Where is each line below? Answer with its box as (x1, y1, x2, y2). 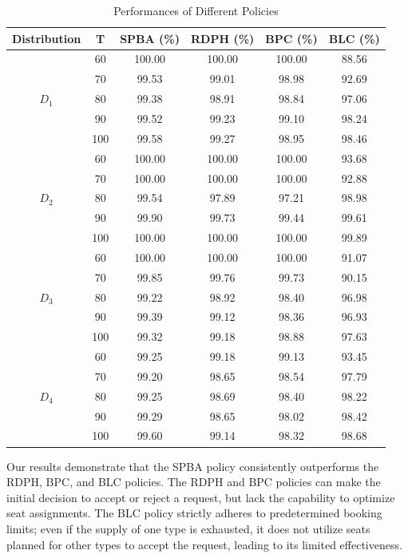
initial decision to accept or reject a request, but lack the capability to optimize (6, 489, 395, 505)
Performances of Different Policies (113, 2, 279, 18)
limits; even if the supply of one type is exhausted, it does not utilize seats (6, 520, 370, 536)
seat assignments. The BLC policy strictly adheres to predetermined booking (6, 505, 382, 521)
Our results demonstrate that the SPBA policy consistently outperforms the (6, 457, 379, 474)
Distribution (12, 30, 81, 46)
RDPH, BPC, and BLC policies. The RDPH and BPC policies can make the (6, 473, 381, 490)
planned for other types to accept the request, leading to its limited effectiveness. (6, 536, 402, 552)
